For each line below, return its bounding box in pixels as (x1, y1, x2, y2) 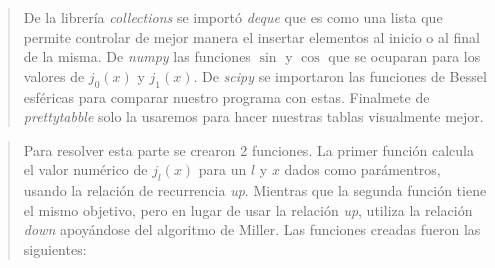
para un (198, 159, 247, 180)
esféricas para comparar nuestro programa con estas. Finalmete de (23, 86, 430, 107)
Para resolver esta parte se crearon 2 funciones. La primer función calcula (23, 139, 474, 160)
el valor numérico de (23, 159, 148, 180)
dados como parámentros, (284, 159, 441, 180)
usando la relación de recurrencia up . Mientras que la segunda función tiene (23, 180, 487, 201)
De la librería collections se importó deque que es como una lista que (23, 7, 443, 27)
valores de (23, 65, 85, 86)
